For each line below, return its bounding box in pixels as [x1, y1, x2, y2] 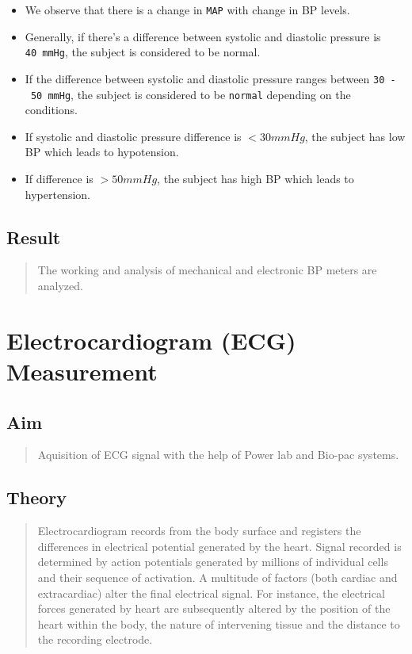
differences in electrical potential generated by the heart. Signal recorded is [37, 537, 402, 554]
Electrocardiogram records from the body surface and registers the [37, 522, 361, 539]
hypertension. [25, 185, 90, 202]
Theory [6, 485, 67, 510]
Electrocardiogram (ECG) [6, 323, 296, 356]
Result [6, 224, 61, 249]
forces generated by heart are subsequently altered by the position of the [37, 600, 391, 617]
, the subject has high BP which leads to [157, 170, 354, 186]
